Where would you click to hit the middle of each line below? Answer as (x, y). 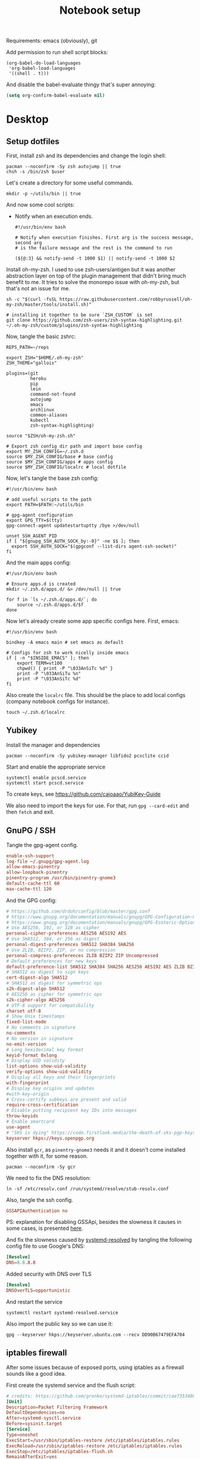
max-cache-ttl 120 (29, 889)
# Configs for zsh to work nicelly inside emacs (68, 653)
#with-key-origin (28, 1094)
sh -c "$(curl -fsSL (32, 299)
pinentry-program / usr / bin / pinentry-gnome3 (61, 878)
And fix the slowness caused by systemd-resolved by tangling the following (99, 1240)
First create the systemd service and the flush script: (71, 1385)
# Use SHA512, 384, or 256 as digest (53, 939)
